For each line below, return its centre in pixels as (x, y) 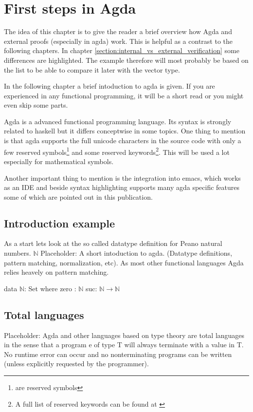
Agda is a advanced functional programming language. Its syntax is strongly (118, 121)
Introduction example (60, 223)
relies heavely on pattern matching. (56, 272)
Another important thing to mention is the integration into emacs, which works (122, 178)
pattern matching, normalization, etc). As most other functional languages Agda (124, 262)
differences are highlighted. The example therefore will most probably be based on (126, 60)
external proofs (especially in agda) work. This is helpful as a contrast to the (118, 41)
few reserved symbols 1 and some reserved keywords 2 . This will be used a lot (117, 151)
